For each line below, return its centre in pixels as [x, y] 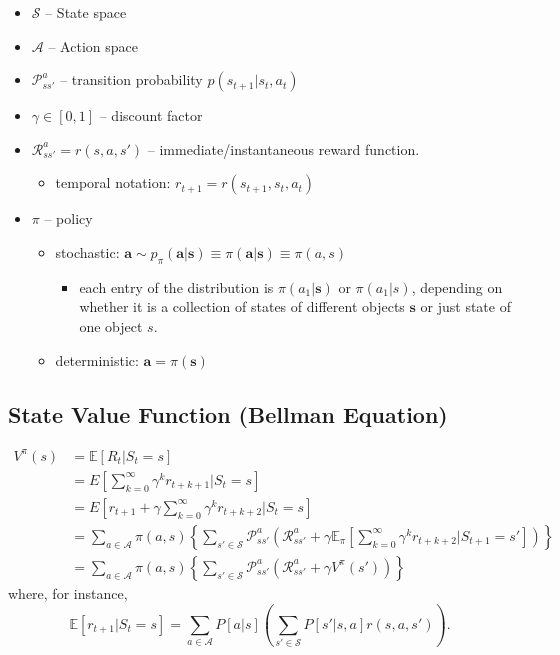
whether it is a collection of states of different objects [242, 306]
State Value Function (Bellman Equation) [228, 413]
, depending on [457, 286]
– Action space [93, 45]
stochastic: [87, 251]
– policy [68, 218]
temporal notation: [113, 182]
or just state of [465, 306]
